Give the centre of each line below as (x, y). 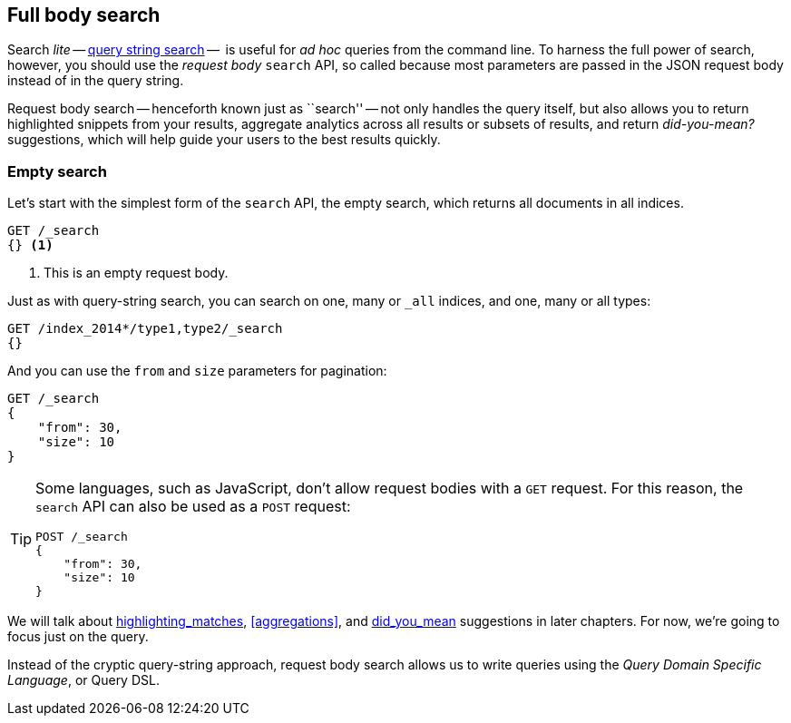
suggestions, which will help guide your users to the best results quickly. (224, 140)
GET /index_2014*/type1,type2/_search (145, 329)
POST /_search (82, 537)
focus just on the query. (78, 637)
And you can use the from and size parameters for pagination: (197, 371)
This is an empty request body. (136, 273)
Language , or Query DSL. (83, 680)
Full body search (84, 15)
